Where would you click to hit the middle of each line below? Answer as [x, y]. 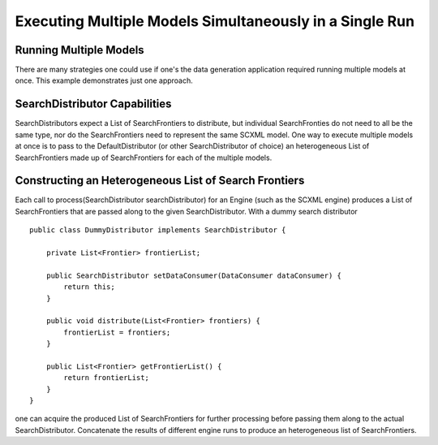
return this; [89, 287]
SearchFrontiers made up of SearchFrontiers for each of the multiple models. [144, 158]
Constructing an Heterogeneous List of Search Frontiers [160, 181]
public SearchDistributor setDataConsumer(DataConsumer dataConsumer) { [194, 275]
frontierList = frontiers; [117, 332]
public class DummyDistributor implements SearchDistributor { [158, 230]
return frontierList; [107, 378]
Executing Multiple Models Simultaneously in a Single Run [215, 21]
